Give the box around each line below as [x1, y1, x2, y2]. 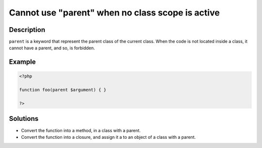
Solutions [9, 115, 39, 123]
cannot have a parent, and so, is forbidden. [9, 45, 95, 51]
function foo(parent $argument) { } [19, 87, 107, 93]
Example [9, 58, 36, 66]
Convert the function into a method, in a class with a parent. [21, 127, 141, 133]
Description [9, 26, 46, 34]
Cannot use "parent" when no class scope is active [9, 7, 220, 18]
